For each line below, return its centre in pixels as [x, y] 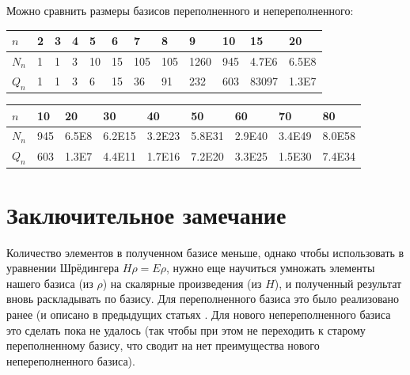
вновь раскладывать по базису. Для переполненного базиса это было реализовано [203, 299]
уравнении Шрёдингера [63, 268]
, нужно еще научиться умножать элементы [270, 268]
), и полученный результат [338, 283]
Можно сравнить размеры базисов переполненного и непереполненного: [180, 10]
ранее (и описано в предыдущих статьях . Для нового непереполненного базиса [199, 314]
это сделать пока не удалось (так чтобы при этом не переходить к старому [186, 330]
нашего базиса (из [50, 283]
